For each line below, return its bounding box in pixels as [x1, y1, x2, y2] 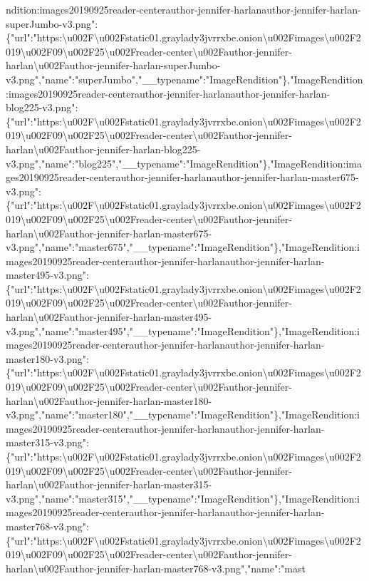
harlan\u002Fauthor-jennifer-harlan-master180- [6, 393, 212, 408]
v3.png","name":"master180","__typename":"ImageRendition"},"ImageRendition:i [6, 407, 360, 422]
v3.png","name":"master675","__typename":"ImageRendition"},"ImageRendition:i [6, 240, 360, 254]
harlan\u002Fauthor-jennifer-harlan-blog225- [6, 141, 201, 156]
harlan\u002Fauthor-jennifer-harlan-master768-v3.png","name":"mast [6, 560, 306, 575]
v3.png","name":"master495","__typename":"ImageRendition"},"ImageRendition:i [6, 323, 360, 338]
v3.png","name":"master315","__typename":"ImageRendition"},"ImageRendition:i [6, 490, 360, 505]
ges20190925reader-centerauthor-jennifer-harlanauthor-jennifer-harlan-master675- [6, 170, 359, 185]
